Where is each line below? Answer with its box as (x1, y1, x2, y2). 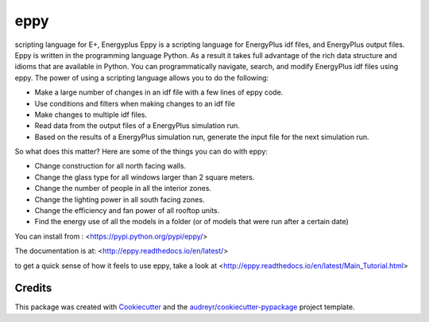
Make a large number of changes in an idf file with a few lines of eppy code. (34, 87, 284, 97)
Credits (14, 281, 52, 295)
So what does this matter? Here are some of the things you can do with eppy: (14, 147, 268, 157)
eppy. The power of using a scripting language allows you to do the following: (14, 72, 269, 83)
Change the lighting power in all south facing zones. (34, 195, 205, 204)
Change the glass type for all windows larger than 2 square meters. (34, 172, 255, 182)
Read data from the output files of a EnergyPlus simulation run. (34, 121, 240, 130)
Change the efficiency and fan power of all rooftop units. (34, 206, 220, 215)
